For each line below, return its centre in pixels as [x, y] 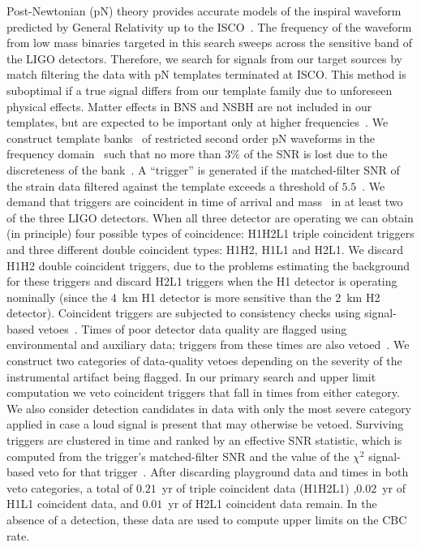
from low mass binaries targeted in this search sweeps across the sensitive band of [209, 43]
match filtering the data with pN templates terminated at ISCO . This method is [206, 74]
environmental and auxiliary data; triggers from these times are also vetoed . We [208, 345]
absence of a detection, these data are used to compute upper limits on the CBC [207, 519]
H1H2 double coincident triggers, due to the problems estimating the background [208, 265]
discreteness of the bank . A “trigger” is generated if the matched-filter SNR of [203, 169]
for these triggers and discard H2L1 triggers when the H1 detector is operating [202, 281]
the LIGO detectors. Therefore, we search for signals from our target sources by [204, 58]
